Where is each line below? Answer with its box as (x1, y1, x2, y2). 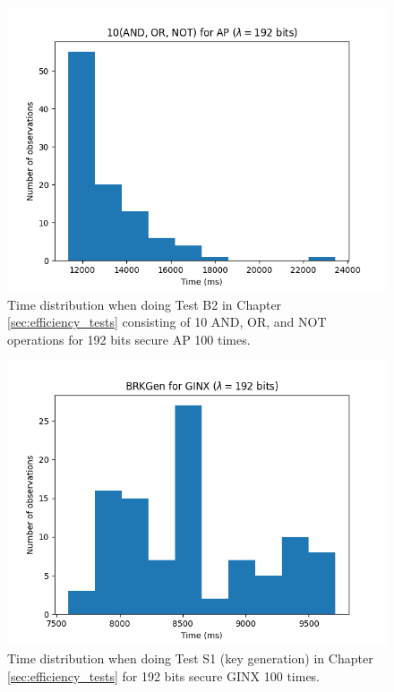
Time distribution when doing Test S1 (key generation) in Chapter (7, 648, 373, 667)
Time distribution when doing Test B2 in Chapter (7, 295, 282, 313)
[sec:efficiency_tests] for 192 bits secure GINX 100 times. (7, 666, 321, 685)
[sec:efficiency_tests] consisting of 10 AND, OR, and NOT (7, 312, 327, 331)
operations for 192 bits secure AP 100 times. (7, 329, 251, 348)
